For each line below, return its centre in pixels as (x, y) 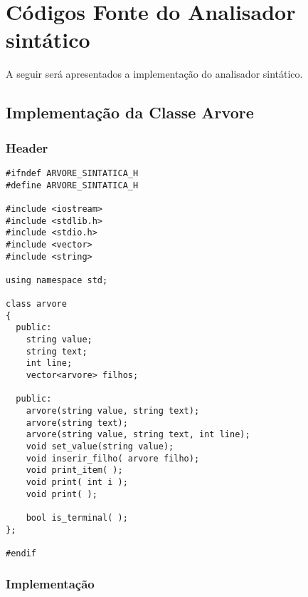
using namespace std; (57, 280)
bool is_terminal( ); (77, 517)
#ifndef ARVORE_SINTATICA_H (72, 173)
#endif (21, 553)
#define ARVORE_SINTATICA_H (72, 185)
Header (27, 147)
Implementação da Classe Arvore (130, 112)
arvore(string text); (77, 423)
